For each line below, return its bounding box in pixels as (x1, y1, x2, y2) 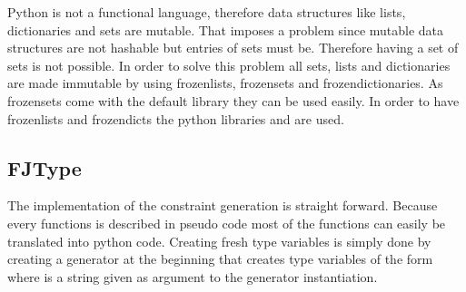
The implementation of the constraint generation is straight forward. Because (7, 196, 438, 215)
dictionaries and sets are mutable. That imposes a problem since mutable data (7, 20, 444, 39)
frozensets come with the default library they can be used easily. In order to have (7, 91, 460, 110)
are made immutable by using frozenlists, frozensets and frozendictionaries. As (7, 73, 443, 92)
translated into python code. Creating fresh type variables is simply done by (7, 231, 431, 250)
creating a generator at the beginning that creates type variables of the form (7, 249, 433, 268)
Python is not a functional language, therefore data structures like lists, (7, 3, 406, 21)
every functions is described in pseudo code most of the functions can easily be (7, 213, 446, 232)
